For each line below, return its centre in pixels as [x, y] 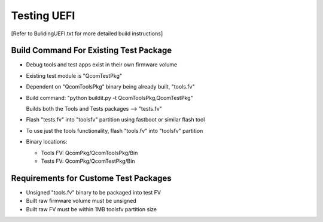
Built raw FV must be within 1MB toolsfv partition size [92, 209]
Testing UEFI [43, 16]
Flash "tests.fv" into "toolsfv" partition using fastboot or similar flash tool [115, 120]
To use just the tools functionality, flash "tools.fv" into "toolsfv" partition [115, 130]
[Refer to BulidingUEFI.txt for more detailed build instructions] [87, 34]
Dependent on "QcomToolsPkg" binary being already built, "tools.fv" [110, 87]
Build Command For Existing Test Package [92, 51]
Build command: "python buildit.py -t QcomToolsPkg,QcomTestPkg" [110, 98]
